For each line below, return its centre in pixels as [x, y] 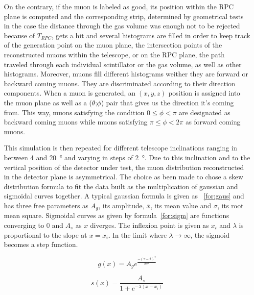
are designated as [205, 112]
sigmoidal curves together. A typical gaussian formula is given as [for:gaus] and [124, 196]
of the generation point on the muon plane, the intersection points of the [113, 45]
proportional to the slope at [46, 234]
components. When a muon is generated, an [70, 93]
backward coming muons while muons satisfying [76, 122]
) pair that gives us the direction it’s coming [167, 102]
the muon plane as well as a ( [48, 102]
